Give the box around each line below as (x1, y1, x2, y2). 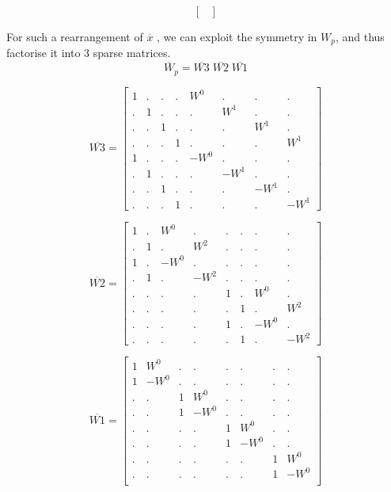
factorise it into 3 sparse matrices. (6, 44, 171, 61)
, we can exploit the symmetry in (157, 29, 317, 44)
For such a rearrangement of (6, 29, 143, 44)
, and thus (335, 29, 385, 44)
